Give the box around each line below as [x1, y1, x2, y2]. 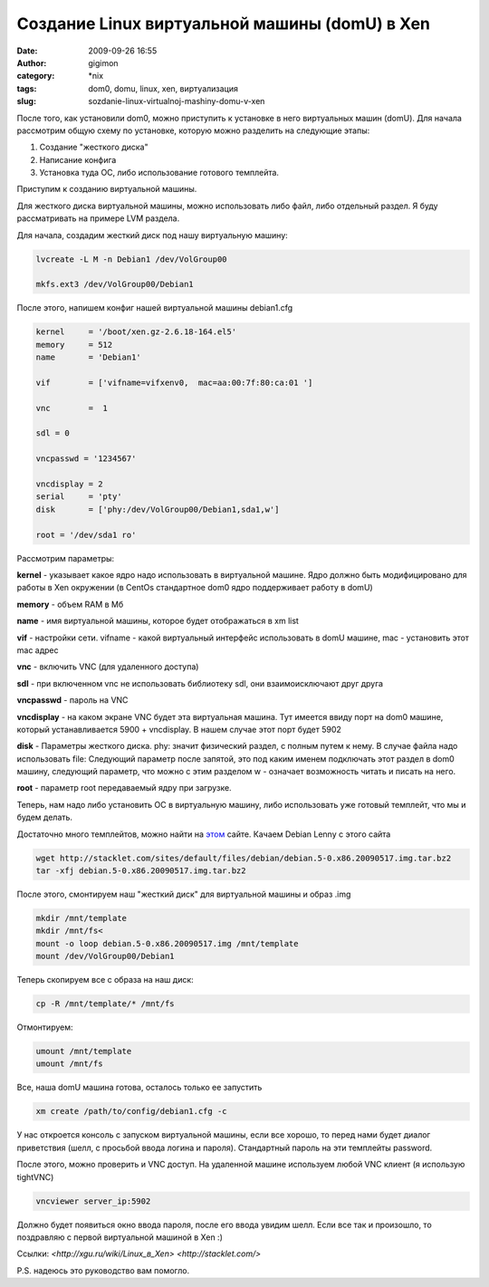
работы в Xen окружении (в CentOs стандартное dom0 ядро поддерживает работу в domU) [16, 582, 373, 593]
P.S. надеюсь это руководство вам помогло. [16, 1264, 190, 1276]
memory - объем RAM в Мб [16, 599, 124, 610]
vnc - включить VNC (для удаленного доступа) [16, 661, 199, 672]
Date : [16, 45, 38, 56]
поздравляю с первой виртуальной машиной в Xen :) [16, 1232, 224, 1243]
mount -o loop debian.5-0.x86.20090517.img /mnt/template [35, 938, 299, 948]
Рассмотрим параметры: [16, 552, 115, 563]
